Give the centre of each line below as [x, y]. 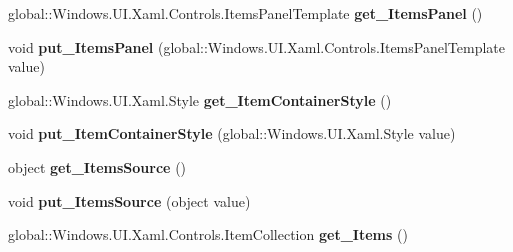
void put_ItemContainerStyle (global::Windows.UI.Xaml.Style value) [232, 133]
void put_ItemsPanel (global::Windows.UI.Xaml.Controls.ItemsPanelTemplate [256, 46]
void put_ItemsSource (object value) [129, 200]
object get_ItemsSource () [97, 166]
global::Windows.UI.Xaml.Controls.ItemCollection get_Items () [208, 234]
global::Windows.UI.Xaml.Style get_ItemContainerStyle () [200, 99]
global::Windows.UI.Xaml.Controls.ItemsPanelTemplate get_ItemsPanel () [245, 13]
